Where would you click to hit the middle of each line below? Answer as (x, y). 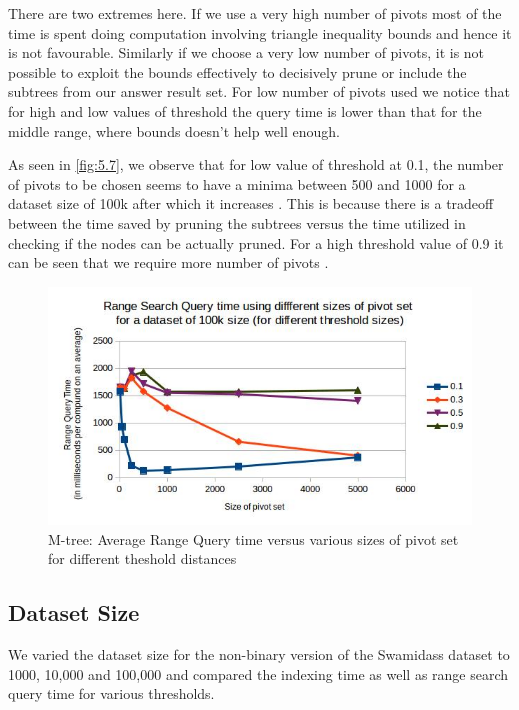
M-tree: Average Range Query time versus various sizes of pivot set (253, 538)
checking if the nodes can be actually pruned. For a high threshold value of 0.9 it (256, 242)
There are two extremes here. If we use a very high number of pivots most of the (255, 13)
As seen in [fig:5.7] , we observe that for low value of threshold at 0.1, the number (256, 164)
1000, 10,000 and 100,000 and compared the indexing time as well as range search (258, 673)
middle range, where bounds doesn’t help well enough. (174, 130)
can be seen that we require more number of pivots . (168, 262)
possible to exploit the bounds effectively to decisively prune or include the (237, 71)
